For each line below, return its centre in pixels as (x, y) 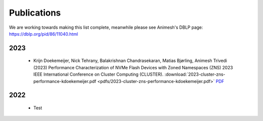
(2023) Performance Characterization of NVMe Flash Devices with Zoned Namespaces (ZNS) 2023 (133, 67)
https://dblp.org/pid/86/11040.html (43, 34)
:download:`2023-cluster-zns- (195, 74)
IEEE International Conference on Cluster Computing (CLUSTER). (98, 74)
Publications (35, 13)
